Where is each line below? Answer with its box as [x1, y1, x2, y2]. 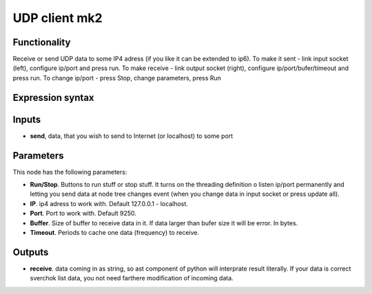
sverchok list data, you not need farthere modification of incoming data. [30, 274, 234, 282]
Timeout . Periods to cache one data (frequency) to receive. [30, 229, 200, 237]
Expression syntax [12, 91, 94, 103]
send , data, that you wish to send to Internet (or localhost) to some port [30, 131, 234, 140]
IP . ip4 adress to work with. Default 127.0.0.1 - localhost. [30, 199, 189, 207]
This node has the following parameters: [12, 168, 127, 176]
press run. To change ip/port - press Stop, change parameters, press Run [12, 73, 222, 82]
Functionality [12, 36, 71, 48]
